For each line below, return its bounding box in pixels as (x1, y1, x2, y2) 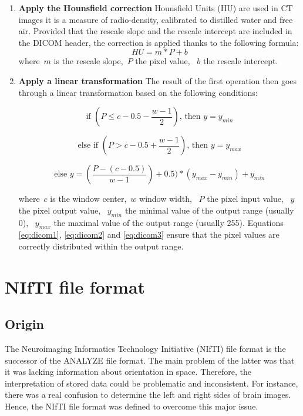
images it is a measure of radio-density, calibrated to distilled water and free (18, 13, 293, 25)
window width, (139, 192, 192, 205)
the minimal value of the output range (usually (124, 204, 294, 216)
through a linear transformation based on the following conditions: (18, 86, 258, 98)
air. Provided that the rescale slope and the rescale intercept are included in (18, 25, 292, 37)
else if (78, 141, 99, 150)
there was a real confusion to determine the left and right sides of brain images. (5, 388, 291, 401)
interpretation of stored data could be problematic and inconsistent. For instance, (5, 377, 298, 389)
